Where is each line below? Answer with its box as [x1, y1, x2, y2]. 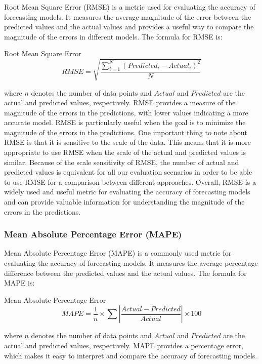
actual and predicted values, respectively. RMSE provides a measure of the [4, 97, 236, 108]
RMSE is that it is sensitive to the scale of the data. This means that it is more [4, 137, 251, 147]
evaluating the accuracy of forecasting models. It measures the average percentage [4, 258, 258, 268]
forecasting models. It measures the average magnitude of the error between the [4, 11, 251, 22]
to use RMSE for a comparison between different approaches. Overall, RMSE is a [4, 176, 256, 187]
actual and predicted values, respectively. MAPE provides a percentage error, [4, 340, 244, 351]
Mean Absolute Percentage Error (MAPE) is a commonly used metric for [4, 248, 232, 258]
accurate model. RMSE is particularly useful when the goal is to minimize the [4, 117, 246, 128]
